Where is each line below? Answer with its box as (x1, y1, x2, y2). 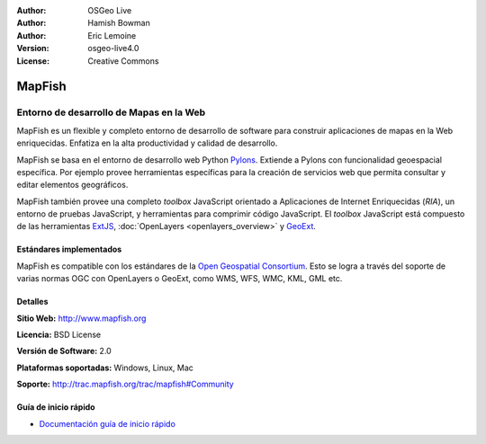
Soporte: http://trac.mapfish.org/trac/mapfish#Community (16, 378, 234, 390)
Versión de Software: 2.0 (16, 346, 112, 357)
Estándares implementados (16, 244, 122, 255)
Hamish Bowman (87, 18, 150, 29)
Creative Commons (87, 55, 159, 67)
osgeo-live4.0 (87, 43, 139, 54)
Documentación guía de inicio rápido (39, 418, 175, 429)
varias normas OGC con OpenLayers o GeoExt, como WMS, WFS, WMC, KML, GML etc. (16, 273, 343, 284)
